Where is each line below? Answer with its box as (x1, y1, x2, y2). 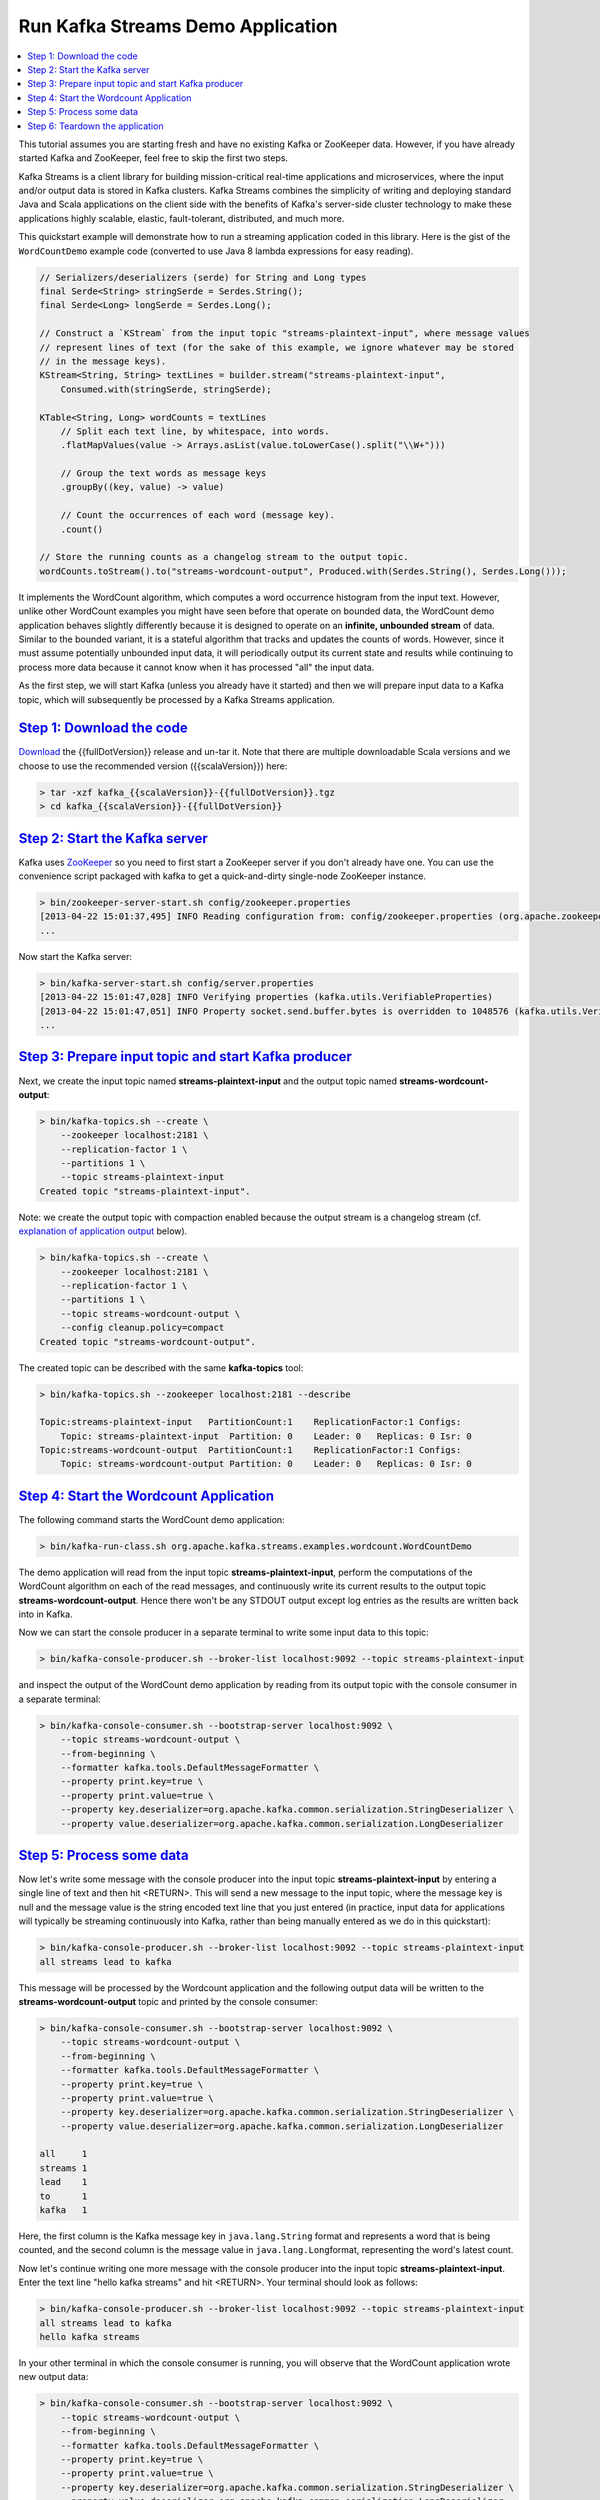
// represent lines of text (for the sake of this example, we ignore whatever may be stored (39, 341, 515, 353)
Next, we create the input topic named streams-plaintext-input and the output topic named (18, 1075, 398, 1087)
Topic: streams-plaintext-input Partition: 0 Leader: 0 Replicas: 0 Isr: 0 (60, 1430, 472, 1442)
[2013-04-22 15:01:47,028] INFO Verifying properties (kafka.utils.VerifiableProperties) (39, 991, 494, 1003)
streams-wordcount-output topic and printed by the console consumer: (18, 1995, 319, 2007)
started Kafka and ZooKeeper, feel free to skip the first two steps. (18, 152, 289, 164)
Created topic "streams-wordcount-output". (39, 1336, 257, 1347)
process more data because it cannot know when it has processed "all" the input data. (18, 661, 375, 673)
